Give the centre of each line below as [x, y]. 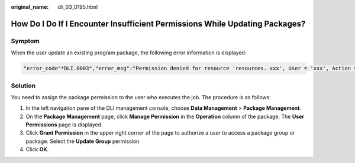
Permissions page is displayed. [64, 125]
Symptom [25, 41]
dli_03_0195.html [78, 7]
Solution [23, 86]
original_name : [30, 7]
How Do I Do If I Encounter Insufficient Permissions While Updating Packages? [158, 24]
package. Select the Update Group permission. [83, 141]
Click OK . [37, 149]
